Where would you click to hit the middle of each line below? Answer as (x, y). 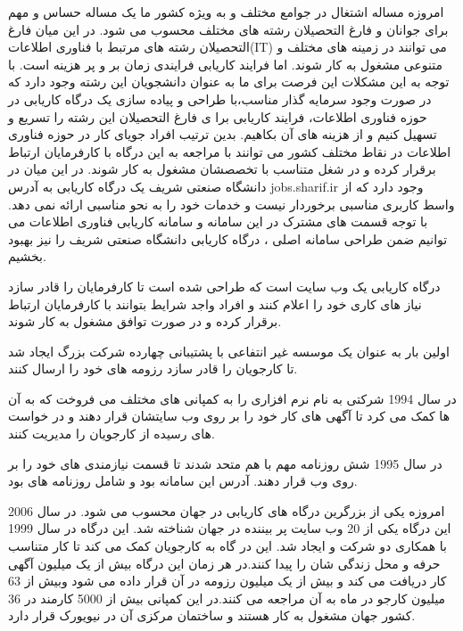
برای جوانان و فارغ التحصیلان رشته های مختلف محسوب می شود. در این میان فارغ (228, 29)
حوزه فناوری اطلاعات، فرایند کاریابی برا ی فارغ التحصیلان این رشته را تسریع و (218, 116)
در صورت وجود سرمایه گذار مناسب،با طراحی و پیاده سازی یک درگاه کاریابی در (220, 98)
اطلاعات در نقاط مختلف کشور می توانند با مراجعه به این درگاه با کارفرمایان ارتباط (230, 151)
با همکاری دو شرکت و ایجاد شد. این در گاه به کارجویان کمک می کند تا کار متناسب (227, 546)
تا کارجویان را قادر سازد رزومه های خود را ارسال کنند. (153, 369)
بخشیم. (27, 256)
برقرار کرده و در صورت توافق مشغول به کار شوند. (145, 321)
